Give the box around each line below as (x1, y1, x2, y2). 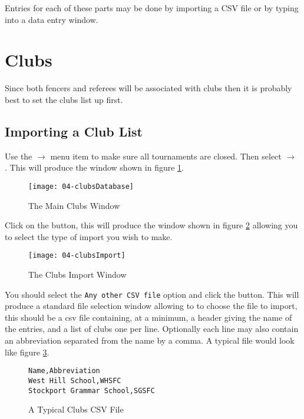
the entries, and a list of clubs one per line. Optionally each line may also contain (5, 322, 299, 335)
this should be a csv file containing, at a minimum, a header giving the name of (5, 311, 292, 323)
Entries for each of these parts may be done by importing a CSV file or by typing (5, 2, 299, 14)
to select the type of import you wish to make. (5, 230, 173, 242)
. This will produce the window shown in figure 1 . (5, 161, 184, 174)
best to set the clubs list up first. (5, 93, 123, 105)
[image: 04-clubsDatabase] (28, 182, 134, 191)
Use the (5, 149, 32, 162)
